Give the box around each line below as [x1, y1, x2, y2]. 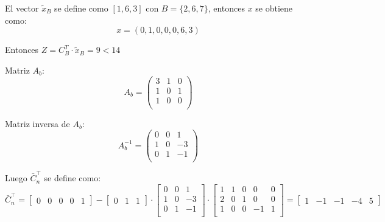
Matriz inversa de [5, 117, 70, 130]
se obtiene [255, 2, 293, 14]
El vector [5, 2, 39, 14]
